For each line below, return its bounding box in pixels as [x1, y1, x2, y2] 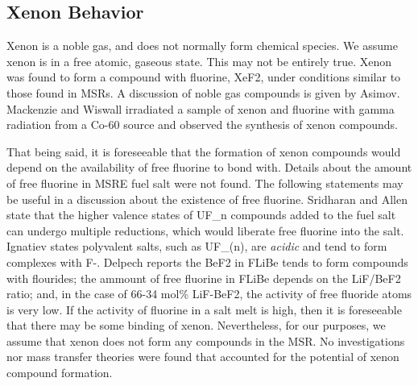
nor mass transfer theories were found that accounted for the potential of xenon [6, 348, 399, 365]
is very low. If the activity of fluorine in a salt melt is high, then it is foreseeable [6, 301, 402, 318]
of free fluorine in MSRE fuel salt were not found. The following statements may [6, 174, 404, 191]
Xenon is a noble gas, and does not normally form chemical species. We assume [6, 37, 398, 54]
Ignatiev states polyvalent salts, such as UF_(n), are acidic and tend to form [6, 238, 387, 255]
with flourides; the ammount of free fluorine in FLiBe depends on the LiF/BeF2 [6, 269, 401, 286]
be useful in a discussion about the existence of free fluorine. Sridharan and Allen [6, 190, 408, 207]
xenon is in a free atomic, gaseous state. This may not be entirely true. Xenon [6, 52, 392, 69]
